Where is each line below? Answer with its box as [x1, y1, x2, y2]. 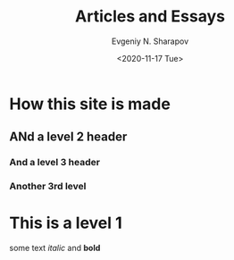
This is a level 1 [9, 213, 122, 233]
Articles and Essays [74, 6, 226, 27]
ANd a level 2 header [9, 130, 128, 145]
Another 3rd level [9, 180, 87, 193]
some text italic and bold [9, 243, 101, 254]
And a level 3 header [9, 156, 101, 169]
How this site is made [9, 94, 171, 113]
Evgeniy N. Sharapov [111, 36, 189, 46]
